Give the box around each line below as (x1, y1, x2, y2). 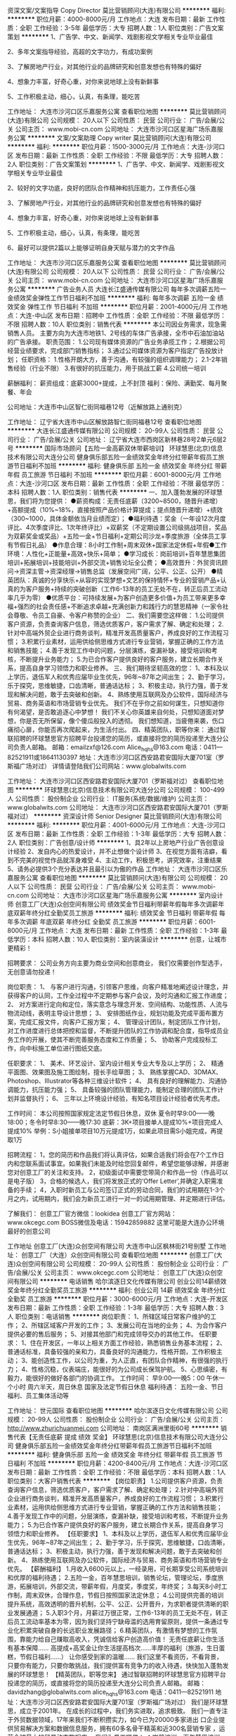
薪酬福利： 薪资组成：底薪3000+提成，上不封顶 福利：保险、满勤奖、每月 (7, 379, 221, 387)
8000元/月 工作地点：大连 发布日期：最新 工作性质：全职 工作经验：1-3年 (7, 926, 220, 934)
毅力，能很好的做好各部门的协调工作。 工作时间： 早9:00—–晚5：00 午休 (7, 1374, 219, 1382)
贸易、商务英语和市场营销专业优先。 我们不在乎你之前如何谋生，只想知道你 (7, 699, 225, 707)
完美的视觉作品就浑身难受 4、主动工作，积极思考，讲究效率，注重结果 (19, 855, 223, 864)
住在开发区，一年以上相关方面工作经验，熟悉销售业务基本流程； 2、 (29, 1339, 227, 1347)
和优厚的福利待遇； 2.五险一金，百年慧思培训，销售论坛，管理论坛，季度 (7, 1573, 218, 1581)
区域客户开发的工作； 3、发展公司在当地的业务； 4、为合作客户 (43, 1321, 228, 1329)
